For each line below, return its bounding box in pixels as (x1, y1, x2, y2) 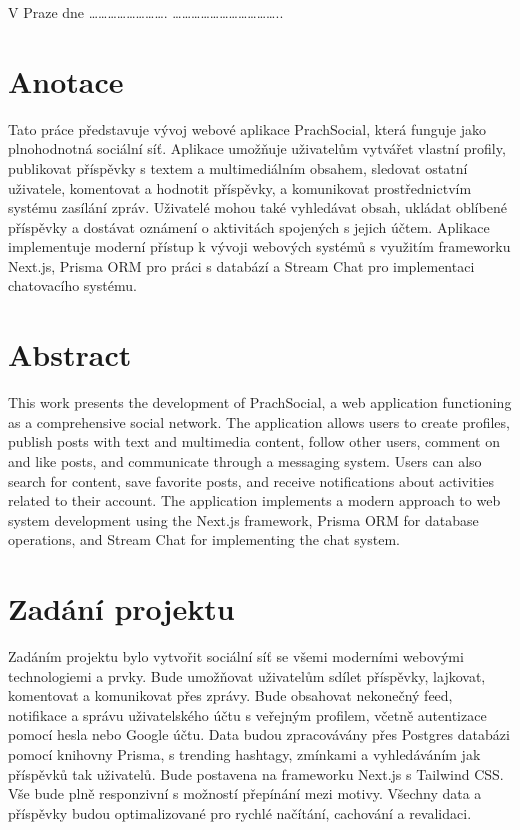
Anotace (8, 60, 124, 101)
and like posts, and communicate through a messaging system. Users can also (8, 450, 482, 471)
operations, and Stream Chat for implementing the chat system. (8, 529, 400, 550)
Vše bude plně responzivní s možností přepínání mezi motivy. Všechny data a (8, 783, 482, 804)
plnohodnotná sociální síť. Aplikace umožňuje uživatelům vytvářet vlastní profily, (8, 138, 506, 159)
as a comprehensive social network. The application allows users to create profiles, (8, 411, 510, 432)
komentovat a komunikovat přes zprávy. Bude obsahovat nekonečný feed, (8, 685, 453, 706)
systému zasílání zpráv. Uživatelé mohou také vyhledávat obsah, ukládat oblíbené (8, 197, 507, 218)
